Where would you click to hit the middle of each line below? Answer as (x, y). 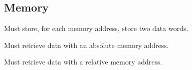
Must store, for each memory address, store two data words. (96, 28)
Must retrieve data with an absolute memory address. (86, 45)
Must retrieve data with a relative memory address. (83, 62)
